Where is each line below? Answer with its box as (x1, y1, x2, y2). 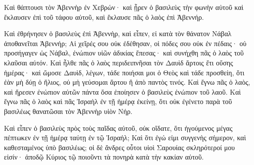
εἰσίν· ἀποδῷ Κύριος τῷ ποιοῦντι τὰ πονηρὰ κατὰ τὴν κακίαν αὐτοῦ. (4, 152, 204, 162)
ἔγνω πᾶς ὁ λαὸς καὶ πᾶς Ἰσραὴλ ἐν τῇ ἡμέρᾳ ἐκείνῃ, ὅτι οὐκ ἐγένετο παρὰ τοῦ (4, 96, 232, 107)
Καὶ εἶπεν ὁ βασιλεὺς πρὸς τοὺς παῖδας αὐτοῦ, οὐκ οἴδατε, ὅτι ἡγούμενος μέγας (4, 122, 233, 133)
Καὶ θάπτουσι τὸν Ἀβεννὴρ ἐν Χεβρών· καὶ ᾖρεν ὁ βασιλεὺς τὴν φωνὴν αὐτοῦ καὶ (4, 2, 244, 12)
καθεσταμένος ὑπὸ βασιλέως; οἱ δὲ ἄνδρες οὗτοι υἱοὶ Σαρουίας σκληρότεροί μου (4, 142, 235, 152)
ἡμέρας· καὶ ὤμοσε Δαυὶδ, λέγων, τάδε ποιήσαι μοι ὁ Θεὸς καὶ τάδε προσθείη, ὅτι (4, 67, 245, 77)
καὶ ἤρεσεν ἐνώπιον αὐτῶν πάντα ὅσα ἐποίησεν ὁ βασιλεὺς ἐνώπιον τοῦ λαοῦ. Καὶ (4, 86, 241, 97)
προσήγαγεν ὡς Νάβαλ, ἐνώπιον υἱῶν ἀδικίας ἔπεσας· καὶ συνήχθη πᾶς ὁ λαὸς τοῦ (4, 48, 244, 58)
